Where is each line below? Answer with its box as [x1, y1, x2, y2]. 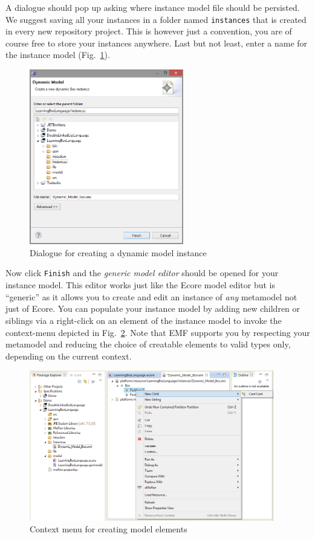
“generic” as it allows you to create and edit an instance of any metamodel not [5, 290, 297, 303]
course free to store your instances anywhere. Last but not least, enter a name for [5, 36, 308, 49]
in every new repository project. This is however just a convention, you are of [5, 25, 292, 37]
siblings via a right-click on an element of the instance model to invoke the [5, 314, 282, 326]
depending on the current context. [5, 349, 132, 362]
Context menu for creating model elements [30, 523, 187, 535]
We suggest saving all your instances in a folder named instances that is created [5, 13, 307, 25]
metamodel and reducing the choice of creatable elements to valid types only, [5, 338, 291, 350]
